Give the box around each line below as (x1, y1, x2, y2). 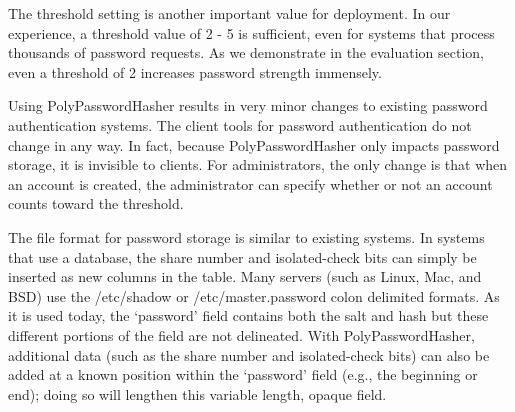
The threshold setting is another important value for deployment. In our (8, 3, 451, 23)
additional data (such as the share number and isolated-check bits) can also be (8, 344, 490, 365)
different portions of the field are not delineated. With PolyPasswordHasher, (8, 324, 475, 345)
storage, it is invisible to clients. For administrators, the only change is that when (8, 154, 508, 175)
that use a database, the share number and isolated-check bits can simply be (8, 246, 477, 267)
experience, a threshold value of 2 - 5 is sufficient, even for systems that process (8, 22, 495, 43)
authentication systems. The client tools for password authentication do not (8, 114, 472, 135)
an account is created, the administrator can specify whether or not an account (8, 173, 493, 194)
